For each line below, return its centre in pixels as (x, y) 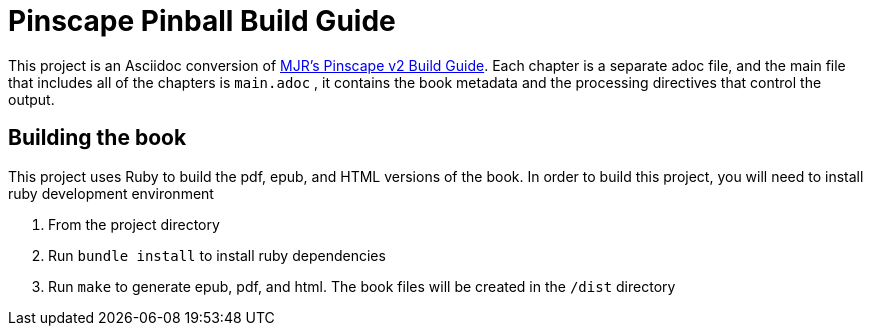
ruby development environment (111, 193)
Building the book (97, 138)
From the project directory (134, 224)
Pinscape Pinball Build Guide (202, 21)
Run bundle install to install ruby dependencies (217, 255)
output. (31, 99)
